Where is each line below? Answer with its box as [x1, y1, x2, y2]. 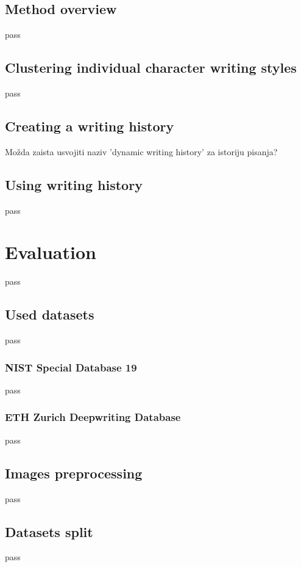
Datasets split [5, 522, 93, 541]
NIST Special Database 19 [5, 359, 137, 375]
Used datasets [5, 305, 94, 324]
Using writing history [5, 175, 143, 194]
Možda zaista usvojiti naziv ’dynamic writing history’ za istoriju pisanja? [5, 145, 278, 158]
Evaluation [5, 240, 96, 265]
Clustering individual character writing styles [5, 58, 297, 77]
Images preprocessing [5, 463, 143, 482]
